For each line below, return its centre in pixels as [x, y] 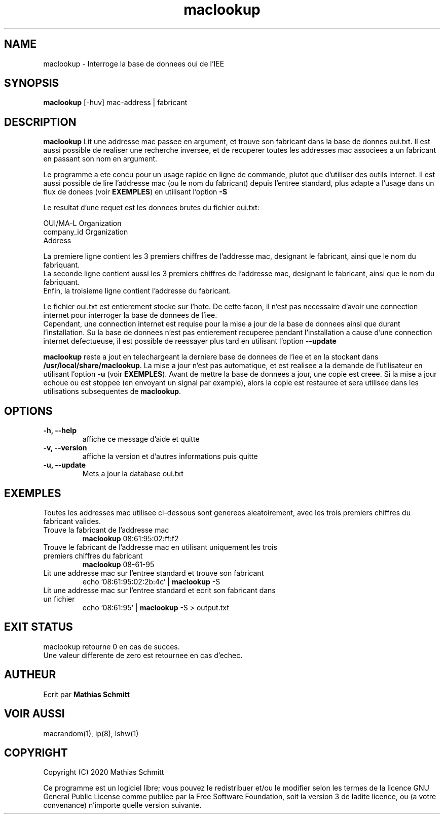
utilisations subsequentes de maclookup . [112, 391]
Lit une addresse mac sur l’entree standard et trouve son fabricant [154, 573]
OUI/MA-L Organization [82, 223]
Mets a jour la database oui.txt [133, 474]
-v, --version [65, 448]
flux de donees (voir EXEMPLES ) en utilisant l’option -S [135, 192]
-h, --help [60, 431]
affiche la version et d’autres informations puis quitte [170, 456]
